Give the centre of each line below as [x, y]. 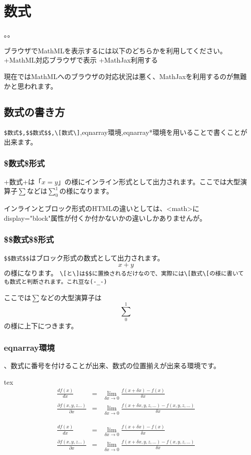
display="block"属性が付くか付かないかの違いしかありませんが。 [105, 218]
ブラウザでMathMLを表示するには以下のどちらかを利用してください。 [115, 50]
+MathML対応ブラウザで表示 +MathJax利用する [81, 60]
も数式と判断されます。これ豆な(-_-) [55, 282]
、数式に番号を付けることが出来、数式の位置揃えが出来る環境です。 [112, 366]
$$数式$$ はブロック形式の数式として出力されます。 [84, 257]
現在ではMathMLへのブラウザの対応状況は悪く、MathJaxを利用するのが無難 [125, 76]
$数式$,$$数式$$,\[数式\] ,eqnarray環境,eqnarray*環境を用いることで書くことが [126, 132]
